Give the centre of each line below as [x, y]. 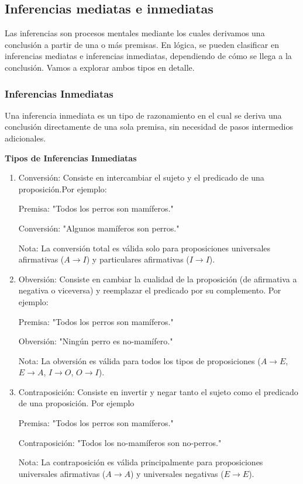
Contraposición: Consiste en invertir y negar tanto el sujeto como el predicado [158, 391]
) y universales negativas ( [177, 473]
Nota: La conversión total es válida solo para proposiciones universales [144, 248]
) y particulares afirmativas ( [138, 259]
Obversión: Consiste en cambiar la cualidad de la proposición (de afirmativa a [158, 279]
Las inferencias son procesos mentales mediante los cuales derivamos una [135, 33]
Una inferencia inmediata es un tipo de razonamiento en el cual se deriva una [143, 115]
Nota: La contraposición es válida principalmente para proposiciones [141, 462]
